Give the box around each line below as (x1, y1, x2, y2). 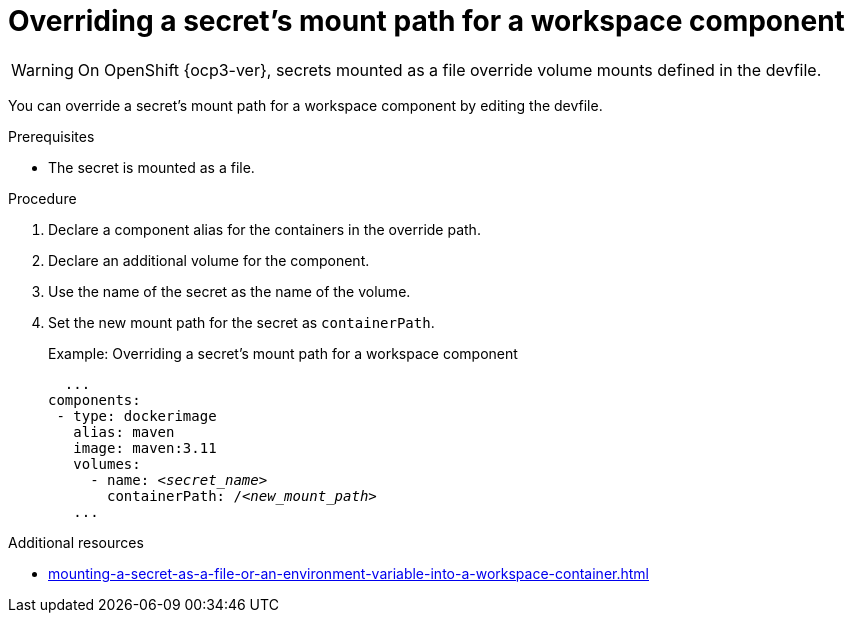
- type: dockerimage (56, 407, 217, 424)
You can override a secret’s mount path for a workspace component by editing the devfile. (8, 96, 603, 114)
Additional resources (8, 533, 144, 551)
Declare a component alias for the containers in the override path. (48, 220, 481, 238)
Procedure (8, 189, 77, 207)
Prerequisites (8, 127, 95, 145)
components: (48, 391, 141, 408)
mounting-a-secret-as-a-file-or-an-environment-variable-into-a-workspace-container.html (48, 564, 649, 582)
